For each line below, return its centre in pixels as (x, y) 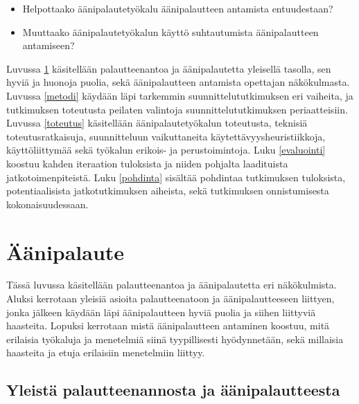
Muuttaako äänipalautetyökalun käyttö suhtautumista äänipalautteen (170, 31)
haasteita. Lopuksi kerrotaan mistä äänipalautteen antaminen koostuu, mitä (168, 325)
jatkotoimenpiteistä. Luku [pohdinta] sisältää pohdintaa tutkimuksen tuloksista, (176, 177)
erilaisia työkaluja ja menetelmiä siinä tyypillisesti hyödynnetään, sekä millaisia (175, 339)
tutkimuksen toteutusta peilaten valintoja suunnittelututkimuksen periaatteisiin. (177, 109)
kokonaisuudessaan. (47, 204)
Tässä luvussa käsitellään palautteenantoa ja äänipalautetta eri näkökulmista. (172, 285)
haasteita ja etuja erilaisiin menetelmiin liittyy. (106, 352)
